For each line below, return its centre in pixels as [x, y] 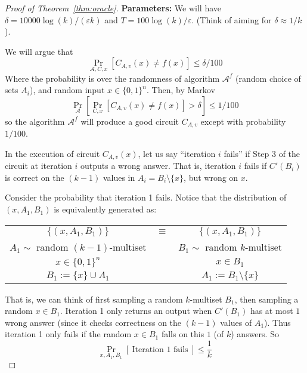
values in [119, 177]
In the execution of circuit [52, 153]
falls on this [183, 334]
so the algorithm [35, 121]
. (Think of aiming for [232, 19]
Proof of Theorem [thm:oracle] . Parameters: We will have [113, 8]
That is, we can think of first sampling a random [94, 299]
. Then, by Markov [181, 90]
